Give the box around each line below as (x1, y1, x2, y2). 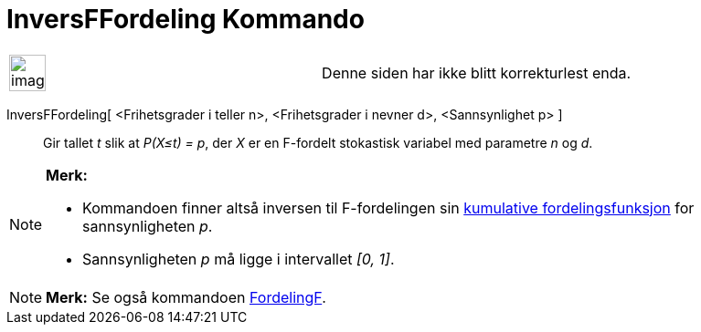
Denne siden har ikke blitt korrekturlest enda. (322, 63, 632, 82)
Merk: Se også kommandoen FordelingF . (46, 287, 326, 306)
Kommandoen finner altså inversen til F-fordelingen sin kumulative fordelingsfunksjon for (82, 198, 695, 217)
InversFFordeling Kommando (6, 4, 365, 35)
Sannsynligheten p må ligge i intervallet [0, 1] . (82, 249, 395, 268)
